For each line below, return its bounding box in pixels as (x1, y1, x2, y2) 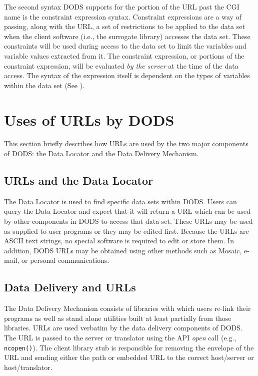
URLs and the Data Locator (4, 173, 153, 188)
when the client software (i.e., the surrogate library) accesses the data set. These (4, 31, 250, 41)
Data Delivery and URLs (4, 279, 136, 295)
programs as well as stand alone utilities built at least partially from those (4, 312, 231, 323)
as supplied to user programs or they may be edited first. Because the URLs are (4, 225, 249, 236)
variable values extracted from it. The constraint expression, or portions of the (4, 50, 244, 61)
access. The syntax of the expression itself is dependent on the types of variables (4, 70, 250, 81)
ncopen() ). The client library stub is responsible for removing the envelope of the (4, 342, 254, 352)
